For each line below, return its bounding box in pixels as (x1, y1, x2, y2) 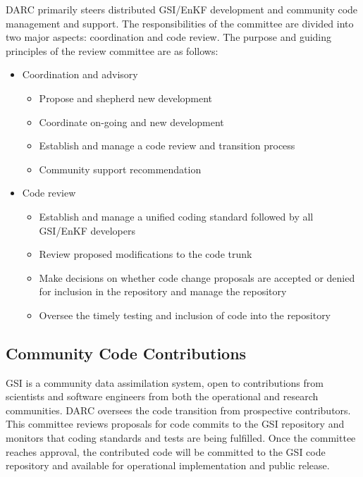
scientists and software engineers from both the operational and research (6, 389, 319, 404)
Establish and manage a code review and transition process (39, 138, 295, 153)
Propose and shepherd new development (39, 90, 213, 105)
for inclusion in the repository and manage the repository (39, 284, 287, 299)
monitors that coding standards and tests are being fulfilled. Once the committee (6, 430, 356, 445)
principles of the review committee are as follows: (6, 43, 219, 58)
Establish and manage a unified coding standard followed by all (39, 209, 314, 223)
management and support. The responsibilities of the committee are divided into (6, 16, 354, 30)
